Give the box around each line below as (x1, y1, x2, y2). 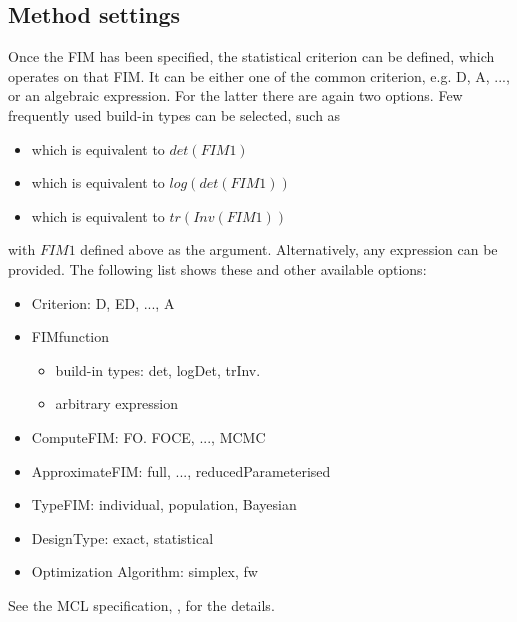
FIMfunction (31, 326, 110, 347)
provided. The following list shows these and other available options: (8, 258, 427, 279)
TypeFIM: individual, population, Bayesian (31, 494, 297, 515)
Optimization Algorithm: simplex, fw (31, 561, 258, 582)
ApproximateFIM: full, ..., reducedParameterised (31, 460, 331, 481)
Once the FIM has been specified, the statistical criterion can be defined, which (8, 46, 495, 67)
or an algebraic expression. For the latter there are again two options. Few (8, 85, 463, 106)
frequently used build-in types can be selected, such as (8, 104, 341, 125)
